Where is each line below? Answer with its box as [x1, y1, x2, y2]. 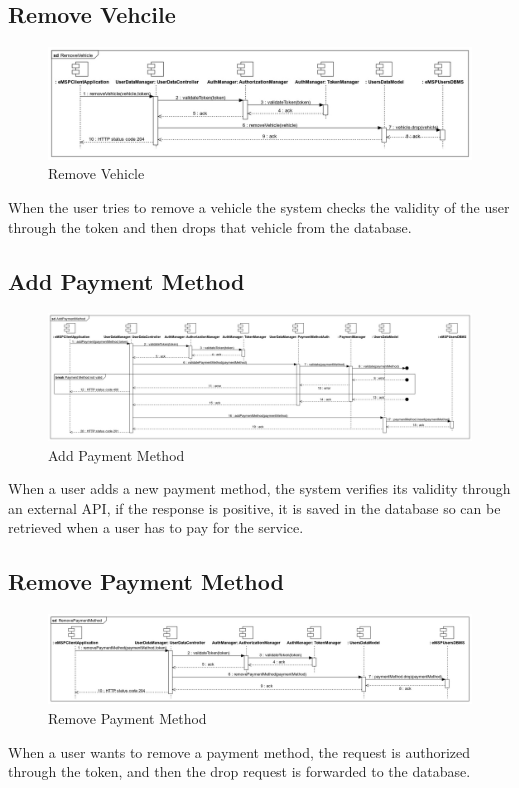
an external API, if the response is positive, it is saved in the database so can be [8, 497, 501, 518]
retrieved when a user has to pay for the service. [8, 517, 304, 538]
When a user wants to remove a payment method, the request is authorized [8, 741, 471, 762]
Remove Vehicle [48, 163, 145, 184]
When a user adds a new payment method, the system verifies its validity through [8, 478, 511, 499]
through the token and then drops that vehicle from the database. [8, 216, 412, 237]
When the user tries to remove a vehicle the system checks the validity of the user [8, 197, 510, 218]
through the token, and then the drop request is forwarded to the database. [8, 761, 471, 782]
